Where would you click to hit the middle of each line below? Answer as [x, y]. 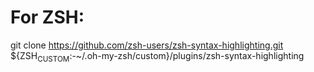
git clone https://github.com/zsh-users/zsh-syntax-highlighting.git [147, 45]
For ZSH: [47, 17]
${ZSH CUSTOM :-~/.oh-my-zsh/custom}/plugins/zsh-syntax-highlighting [157, 56]
